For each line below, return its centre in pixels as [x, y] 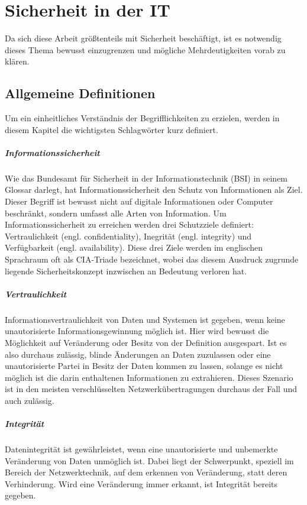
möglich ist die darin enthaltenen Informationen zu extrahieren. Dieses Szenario [149, 377]
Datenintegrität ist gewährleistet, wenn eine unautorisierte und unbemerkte [141, 449]
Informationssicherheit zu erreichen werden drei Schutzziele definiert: [129, 224]
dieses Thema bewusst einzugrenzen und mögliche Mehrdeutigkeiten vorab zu [145, 49]
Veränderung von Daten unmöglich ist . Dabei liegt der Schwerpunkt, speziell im [149, 460]
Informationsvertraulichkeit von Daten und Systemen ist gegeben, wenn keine [145, 319]
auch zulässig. [30, 400]
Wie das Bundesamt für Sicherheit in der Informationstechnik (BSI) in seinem [146, 178]
